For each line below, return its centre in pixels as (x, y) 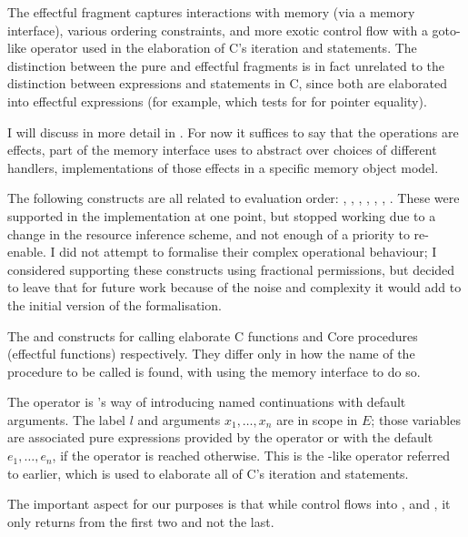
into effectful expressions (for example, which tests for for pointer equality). (217, 101)
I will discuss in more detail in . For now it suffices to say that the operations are (233, 132)
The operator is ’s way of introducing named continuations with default (207, 402)
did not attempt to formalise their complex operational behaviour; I (248, 252)
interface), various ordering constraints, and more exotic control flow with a (218, 30)
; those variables (416, 419)
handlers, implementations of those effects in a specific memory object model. (223, 167)
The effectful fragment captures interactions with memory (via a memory (211, 12)
